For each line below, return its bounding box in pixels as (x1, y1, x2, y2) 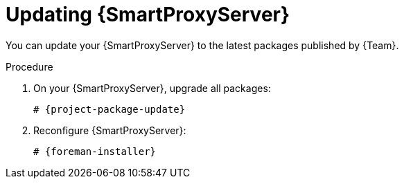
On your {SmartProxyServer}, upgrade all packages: (33, 82, 271, 94)
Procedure (6, 60, 53, 73)
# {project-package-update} (33, 103, 186, 115)
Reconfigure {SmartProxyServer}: (33, 124, 186, 136)
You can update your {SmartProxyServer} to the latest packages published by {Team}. (6, 39, 399, 51)
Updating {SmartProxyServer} (6, 3, 290, 26)
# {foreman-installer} (33, 145, 157, 157)
